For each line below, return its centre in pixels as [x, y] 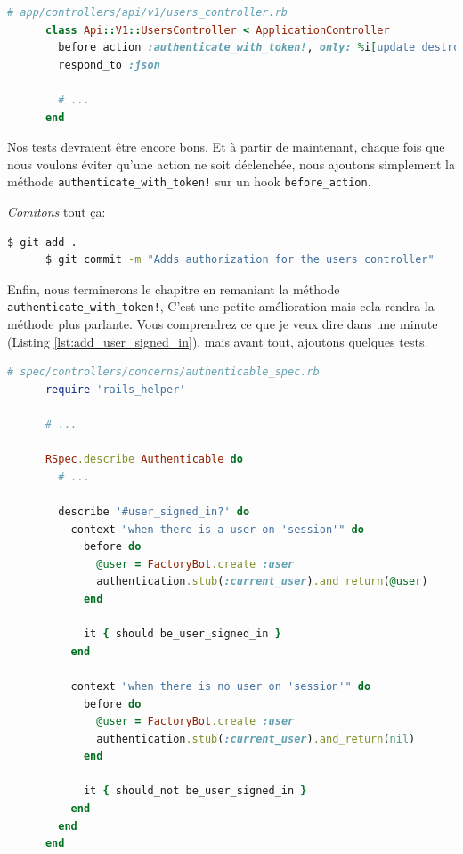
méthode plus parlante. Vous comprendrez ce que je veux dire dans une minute [223, 324]
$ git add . [42, 242]
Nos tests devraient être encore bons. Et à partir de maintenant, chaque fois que [226, 147]
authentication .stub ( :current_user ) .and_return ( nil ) [256, 739]
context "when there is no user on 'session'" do [221, 686]
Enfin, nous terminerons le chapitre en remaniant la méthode [174, 288]
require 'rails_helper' [115, 389]
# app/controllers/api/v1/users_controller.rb [147, 12]
